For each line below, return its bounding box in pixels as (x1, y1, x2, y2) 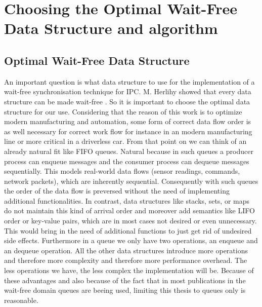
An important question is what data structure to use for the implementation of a (4, 76, 255, 87)
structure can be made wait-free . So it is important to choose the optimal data (4, 96, 250, 106)
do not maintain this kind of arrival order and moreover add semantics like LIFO (4, 205, 255, 216)
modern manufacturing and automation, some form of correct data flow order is (4, 116, 251, 127)
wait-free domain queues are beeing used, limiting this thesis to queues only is (4, 285, 246, 295)
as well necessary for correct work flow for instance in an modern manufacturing (4, 126, 252, 136)
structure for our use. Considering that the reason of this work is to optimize (4, 106, 242, 117)
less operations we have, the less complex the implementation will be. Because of (4, 265, 254, 276)
